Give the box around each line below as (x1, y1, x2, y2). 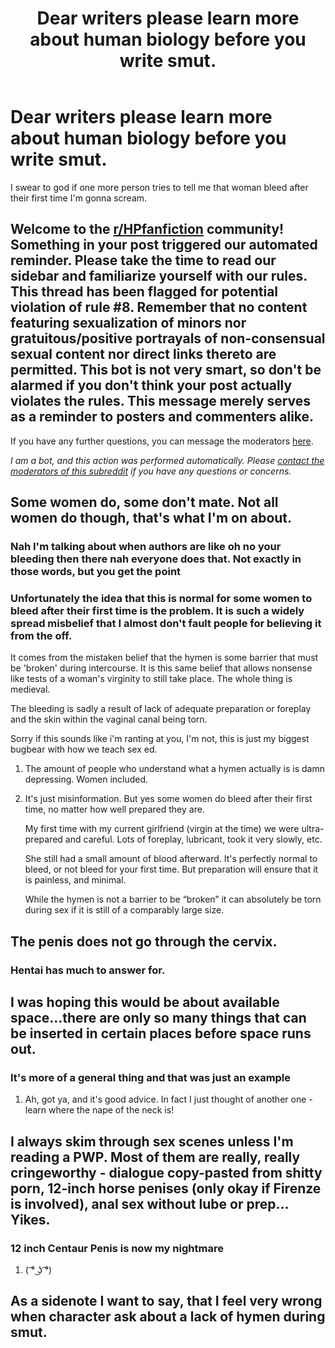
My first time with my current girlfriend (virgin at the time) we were (24, 823, 300, 835)
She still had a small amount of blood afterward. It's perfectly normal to (24, 853, 318, 865)
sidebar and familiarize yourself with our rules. (10, 268, 308, 285)
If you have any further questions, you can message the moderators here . (10, 435, 314, 447)
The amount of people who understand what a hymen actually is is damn (24, 763, 325, 775)
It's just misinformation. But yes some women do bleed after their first (24, 793, 313, 805)
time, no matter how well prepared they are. (24, 803, 205, 816)
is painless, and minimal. (24, 874, 127, 886)
